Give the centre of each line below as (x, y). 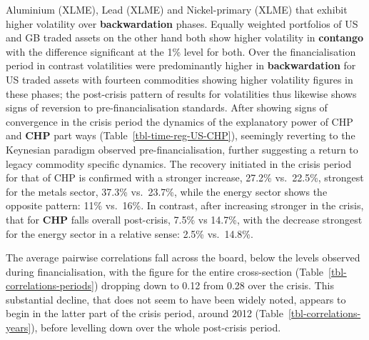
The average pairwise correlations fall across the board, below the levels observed (183, 257)
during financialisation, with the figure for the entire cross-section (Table (165, 271)
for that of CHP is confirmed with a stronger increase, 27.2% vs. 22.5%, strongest (185, 177)
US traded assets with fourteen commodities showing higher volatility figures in (180, 79)
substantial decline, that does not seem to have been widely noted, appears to (176, 299)
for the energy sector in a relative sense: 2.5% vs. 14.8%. (130, 233)
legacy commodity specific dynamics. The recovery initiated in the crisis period (179, 163)
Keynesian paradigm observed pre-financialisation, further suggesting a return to (182, 149)
